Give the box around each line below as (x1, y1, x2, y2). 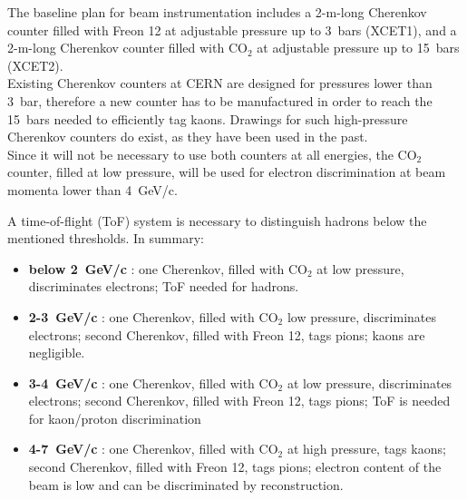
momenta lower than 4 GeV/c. (7, 180, 178, 199)
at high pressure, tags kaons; (287, 439, 446, 458)
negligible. (28, 343, 85, 362)
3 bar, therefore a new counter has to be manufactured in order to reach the (7, 91, 433, 110)
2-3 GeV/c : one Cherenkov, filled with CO (28, 307, 278, 326)
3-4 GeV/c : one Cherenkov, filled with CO (28, 373, 278, 392)
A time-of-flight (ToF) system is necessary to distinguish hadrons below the (7, 211, 427, 230)
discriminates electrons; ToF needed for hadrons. (28, 277, 299, 296)
